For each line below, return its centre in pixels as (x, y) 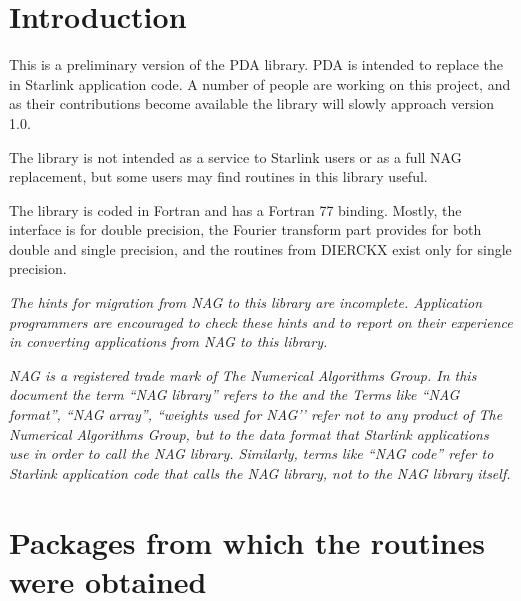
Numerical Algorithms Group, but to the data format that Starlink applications (249, 433)
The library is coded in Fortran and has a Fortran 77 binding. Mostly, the (235, 209)
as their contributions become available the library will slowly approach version (252, 103)
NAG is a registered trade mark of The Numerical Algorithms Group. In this (243, 374)
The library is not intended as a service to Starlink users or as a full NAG (235, 156)
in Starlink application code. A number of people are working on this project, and (260, 83)
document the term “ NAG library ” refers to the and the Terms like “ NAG (234, 394)
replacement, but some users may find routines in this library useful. (218, 176)
